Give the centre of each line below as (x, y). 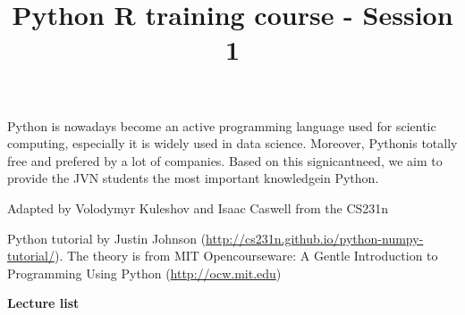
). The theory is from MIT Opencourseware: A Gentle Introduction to (246, 256)
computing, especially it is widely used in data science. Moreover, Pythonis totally (232, 143)
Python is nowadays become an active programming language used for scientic (222, 125)
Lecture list (43, 303)
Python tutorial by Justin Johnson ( (107, 238)
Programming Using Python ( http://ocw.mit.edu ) (144, 273)
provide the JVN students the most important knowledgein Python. (193, 178)
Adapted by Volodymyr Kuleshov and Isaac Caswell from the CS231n (198, 207)
